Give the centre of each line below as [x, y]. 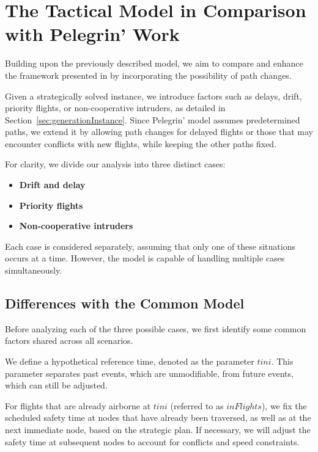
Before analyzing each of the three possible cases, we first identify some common [156, 328]
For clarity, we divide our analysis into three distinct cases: [115, 164]
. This [282, 361]
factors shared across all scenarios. [69, 341]
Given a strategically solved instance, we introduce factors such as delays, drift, [153, 96]
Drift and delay [52, 185]
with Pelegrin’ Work [92, 34]
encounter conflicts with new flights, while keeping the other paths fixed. [141, 143]
